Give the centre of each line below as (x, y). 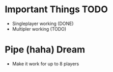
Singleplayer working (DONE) (43, 23)
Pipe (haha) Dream (45, 50)
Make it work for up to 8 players (46, 64)
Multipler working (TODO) (39, 29)
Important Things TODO (56, 9)
